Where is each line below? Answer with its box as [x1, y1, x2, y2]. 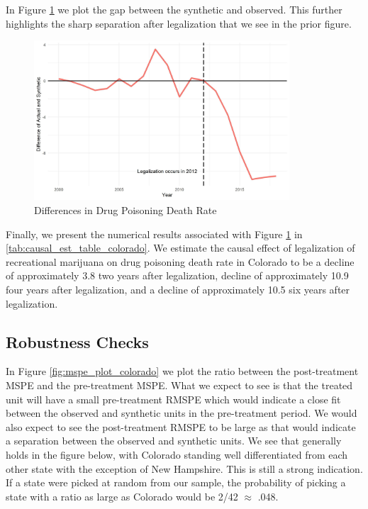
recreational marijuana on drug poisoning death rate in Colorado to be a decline [6, 254, 355, 269]
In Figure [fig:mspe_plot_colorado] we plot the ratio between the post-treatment [6, 364, 359, 379]
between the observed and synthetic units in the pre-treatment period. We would [6, 405, 357, 420]
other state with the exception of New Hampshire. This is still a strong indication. [6, 461, 363, 476]
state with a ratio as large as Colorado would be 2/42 [6, 488, 238, 503]
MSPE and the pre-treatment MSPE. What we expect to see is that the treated [6, 377, 353, 392]
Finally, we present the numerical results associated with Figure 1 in [6, 226, 303, 241]
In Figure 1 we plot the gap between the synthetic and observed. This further [6, 2, 342, 16]
